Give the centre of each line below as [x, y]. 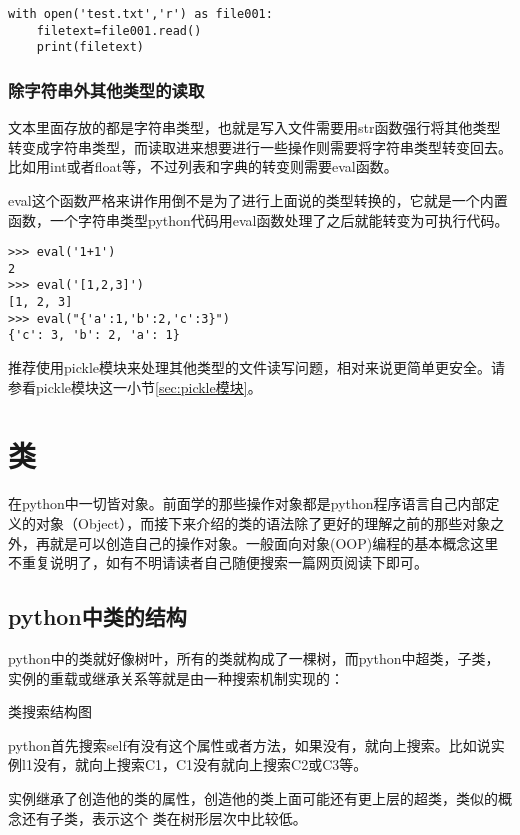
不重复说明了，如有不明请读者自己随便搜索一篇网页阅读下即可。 [218, 562]
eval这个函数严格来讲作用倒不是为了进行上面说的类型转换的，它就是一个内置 [258, 199]
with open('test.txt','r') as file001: [140, 14]
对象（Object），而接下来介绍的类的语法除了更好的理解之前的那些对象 [263, 523]
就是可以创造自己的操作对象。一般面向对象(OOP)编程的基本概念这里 [274, 542]
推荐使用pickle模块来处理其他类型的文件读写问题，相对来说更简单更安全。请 [256, 367]
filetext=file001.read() [119, 30]
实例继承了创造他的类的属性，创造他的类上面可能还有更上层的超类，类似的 [253, 797]
